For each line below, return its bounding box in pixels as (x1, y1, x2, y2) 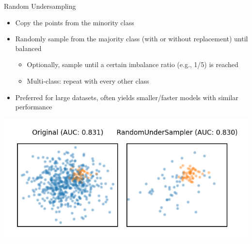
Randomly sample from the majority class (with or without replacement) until (15, 34, 248, 44)
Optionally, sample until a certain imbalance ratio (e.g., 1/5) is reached (27, 59, 238, 70)
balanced (15, 43, 42, 53)
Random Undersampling (4, 1, 76, 11)
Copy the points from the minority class (15, 17, 134, 27)
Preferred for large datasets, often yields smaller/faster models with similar (15, 92, 238, 102)
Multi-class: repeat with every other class (27, 75, 149, 86)
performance (15, 102, 52, 112)
